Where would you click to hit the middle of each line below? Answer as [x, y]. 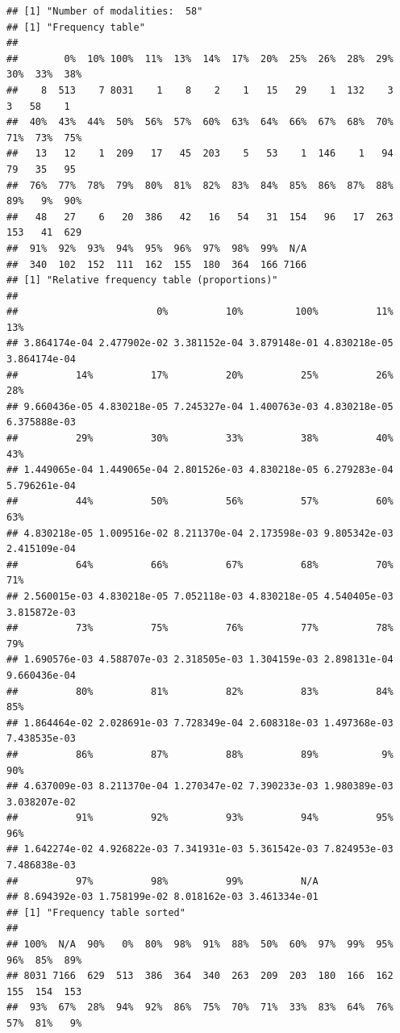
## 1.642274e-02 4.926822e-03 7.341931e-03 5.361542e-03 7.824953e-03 [200, 849]
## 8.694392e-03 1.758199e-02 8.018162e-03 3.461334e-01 [162, 897]
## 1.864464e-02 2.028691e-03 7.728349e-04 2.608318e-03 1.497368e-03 [200, 723]
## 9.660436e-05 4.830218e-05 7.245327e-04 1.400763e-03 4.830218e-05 [200, 406]
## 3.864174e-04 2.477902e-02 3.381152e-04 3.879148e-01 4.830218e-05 [200, 343]
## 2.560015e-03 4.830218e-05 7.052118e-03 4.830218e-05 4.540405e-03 [200, 596]
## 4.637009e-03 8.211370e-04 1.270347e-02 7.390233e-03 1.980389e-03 [200, 786]
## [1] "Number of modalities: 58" [105, 11]
